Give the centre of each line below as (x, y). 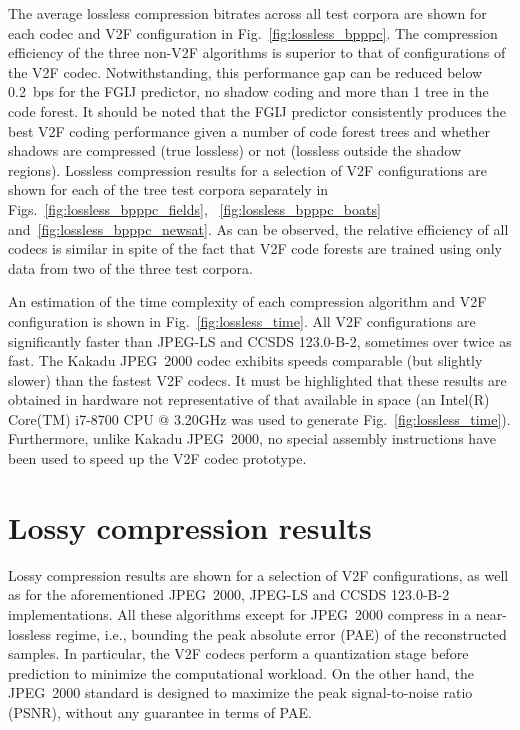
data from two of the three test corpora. (130, 267)
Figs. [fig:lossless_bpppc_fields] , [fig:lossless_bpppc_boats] (194, 208)
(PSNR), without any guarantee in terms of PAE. (160, 711)
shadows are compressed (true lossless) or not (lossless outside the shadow (235, 150)
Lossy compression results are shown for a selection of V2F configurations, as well (258, 574)
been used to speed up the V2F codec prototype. (157, 458)
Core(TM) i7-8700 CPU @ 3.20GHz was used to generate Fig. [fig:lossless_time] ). (259, 418)
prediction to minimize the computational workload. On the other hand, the (241, 672)
